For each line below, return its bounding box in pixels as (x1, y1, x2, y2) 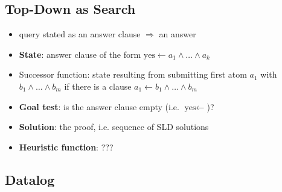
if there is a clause (64, 79, 132, 92)
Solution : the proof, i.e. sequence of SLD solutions (19, 120, 209, 133)
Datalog (5, 170, 55, 188)
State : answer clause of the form (19, 48, 141, 60)
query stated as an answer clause (19, 28, 141, 40)
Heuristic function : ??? (19, 140, 114, 153)
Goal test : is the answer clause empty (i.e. (19, 100, 179, 113)
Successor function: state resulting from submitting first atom (19, 68, 247, 81)
